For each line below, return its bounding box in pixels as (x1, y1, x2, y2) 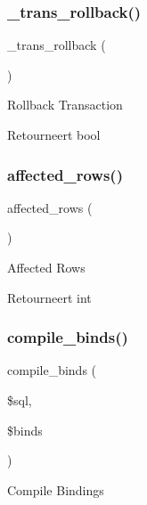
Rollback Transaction (7, 95, 123, 114)
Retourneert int (7, 288, 92, 306)
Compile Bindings (7, 480, 104, 499)
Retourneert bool (7, 126, 101, 143)
